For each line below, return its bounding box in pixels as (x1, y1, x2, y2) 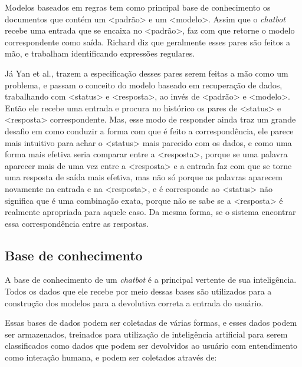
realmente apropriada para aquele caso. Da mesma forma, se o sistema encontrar (5, 206, 296, 218)
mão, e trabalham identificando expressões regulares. (5, 47, 195, 59)
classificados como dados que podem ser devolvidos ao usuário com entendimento (5, 339, 298, 352)
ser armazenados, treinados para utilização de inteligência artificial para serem (5, 328, 288, 340)
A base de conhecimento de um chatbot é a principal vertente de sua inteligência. (5, 273, 297, 286)
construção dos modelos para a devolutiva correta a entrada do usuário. (5, 296, 264, 309)
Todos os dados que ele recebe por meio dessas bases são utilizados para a (5, 285, 272, 297)
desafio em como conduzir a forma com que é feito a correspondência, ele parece (5, 124, 294, 137)
